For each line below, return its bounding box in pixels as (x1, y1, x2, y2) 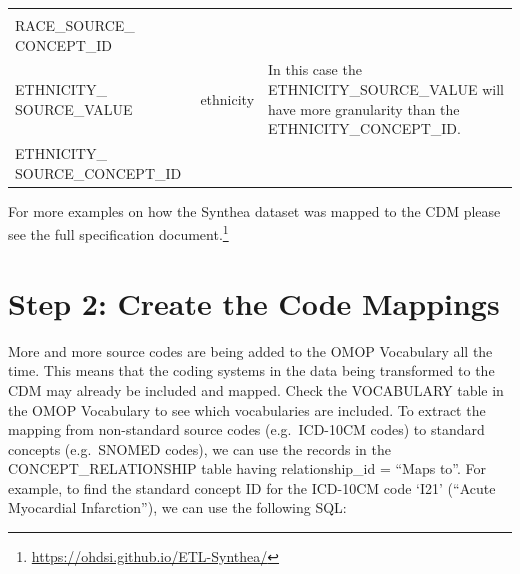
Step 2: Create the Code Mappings (8, 282, 500, 323)
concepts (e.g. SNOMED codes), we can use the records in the (8, 438, 392, 459)
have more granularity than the (268, 98, 460, 119)
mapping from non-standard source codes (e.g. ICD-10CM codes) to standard (8, 419, 485, 440)
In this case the (268, 59, 362, 80)
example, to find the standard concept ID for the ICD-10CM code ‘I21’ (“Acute (8, 477, 496, 498)
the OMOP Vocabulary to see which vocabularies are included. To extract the (8, 399, 486, 420)
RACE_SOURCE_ (15, 15, 135, 35)
